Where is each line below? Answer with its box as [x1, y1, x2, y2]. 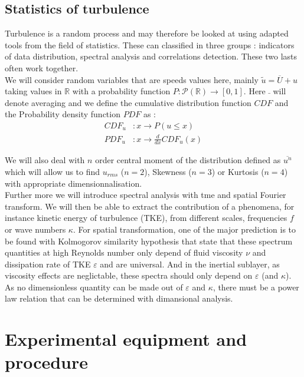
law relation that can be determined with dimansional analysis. [5, 292, 233, 305]
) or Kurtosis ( [211, 165, 264, 177]
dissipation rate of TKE [5, 257, 91, 270]
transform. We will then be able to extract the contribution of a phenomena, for [5, 200, 295, 212]
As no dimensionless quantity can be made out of [5, 280, 183, 293]
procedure [5, 350, 89, 374]
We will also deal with [5, 154, 85, 166]
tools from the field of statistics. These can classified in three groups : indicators [5, 38, 295, 51]
